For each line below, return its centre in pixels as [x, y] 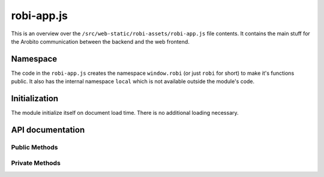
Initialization [35, 99]
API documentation [48, 129]
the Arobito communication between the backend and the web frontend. [100, 41]
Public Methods [34, 147]
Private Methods [36, 163]
